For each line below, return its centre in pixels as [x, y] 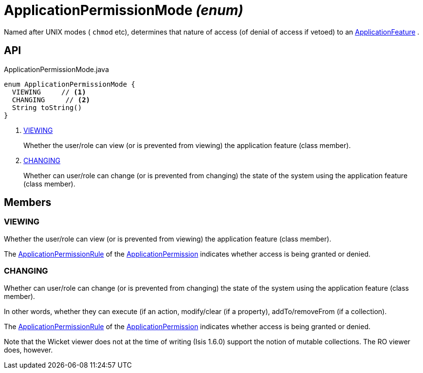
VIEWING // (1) [49, 92]
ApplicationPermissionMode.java [56, 69]
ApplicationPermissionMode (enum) [124, 10]
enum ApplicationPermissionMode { [70, 84]
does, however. [28, 350]
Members [28, 203]
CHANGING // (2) [51, 100]
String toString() [47, 107]
